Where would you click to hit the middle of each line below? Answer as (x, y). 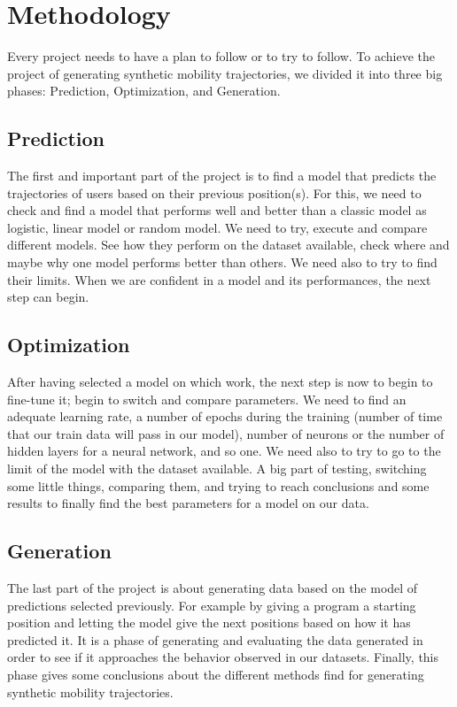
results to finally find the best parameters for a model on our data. (188, 503)
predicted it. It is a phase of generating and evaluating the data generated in (215, 639)
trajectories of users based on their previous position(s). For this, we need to (214, 192)
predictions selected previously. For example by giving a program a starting (212, 605)
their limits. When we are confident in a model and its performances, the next (219, 279)
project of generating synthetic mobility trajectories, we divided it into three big (225, 73)
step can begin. (48, 297)
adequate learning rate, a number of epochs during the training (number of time (225, 416)
